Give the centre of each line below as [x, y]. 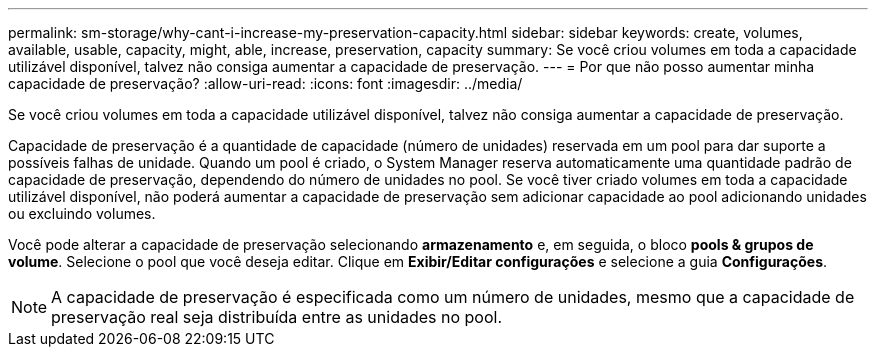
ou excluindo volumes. [82, 213]
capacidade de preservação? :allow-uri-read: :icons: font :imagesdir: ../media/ [265, 83]
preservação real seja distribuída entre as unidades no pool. [277, 317]
